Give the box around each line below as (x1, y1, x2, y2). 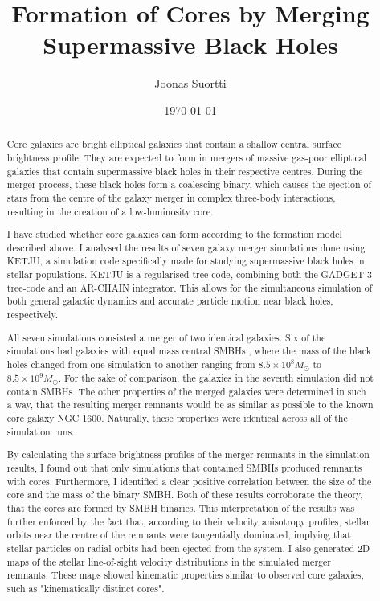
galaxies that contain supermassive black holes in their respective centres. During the (6, 164, 363, 178)
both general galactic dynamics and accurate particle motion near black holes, (6, 294, 333, 308)
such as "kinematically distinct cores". (6, 581, 165, 595)
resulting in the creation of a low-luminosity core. (6, 204, 214, 218)
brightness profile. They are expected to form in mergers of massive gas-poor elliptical (6, 150, 366, 164)
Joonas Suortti (154, 75, 227, 92)
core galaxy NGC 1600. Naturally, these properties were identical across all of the (6, 411, 348, 425)
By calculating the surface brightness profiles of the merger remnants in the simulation (6, 448, 370, 461)
